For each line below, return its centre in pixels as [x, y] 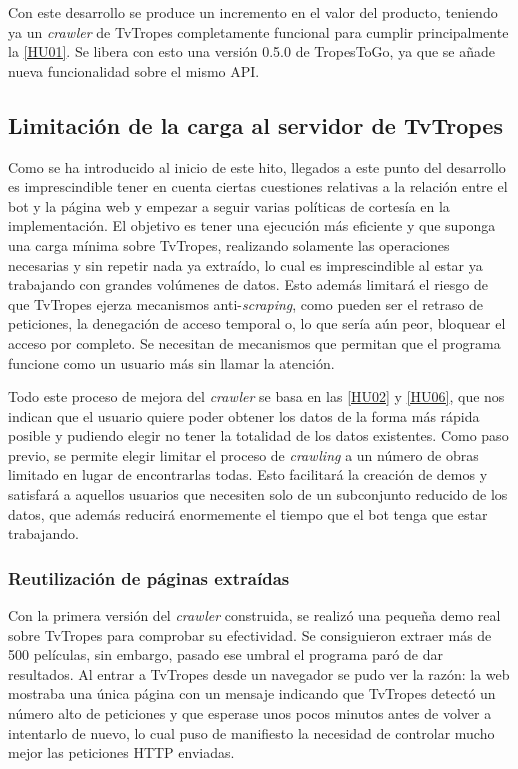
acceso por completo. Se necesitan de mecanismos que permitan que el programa [254, 342]
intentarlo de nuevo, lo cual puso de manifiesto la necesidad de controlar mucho [251, 732]
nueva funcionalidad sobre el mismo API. [134, 70]
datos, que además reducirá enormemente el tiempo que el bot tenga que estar [248, 513]
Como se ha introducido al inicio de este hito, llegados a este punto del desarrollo [257, 166]
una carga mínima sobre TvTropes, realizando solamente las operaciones [229, 244]
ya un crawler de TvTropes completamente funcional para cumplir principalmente [258, 31]
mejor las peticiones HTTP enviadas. [121, 752]
